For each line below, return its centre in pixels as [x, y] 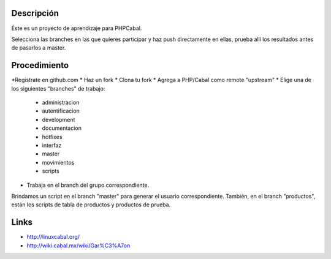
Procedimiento [40, 65]
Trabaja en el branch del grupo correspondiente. [88, 185]
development [59, 119]
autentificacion [61, 111]
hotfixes [52, 137]
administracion [61, 102]
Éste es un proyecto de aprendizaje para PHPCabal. [77, 28]
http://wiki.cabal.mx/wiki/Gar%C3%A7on [78, 246]
